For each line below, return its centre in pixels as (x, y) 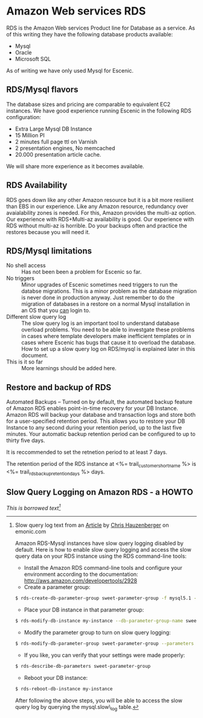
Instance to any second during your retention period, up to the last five (94, 428)
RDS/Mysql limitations (49, 251)
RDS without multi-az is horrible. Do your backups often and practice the (97, 226)
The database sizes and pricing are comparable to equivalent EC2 (89, 104)
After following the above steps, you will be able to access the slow (99, 700)
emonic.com (31, 532)
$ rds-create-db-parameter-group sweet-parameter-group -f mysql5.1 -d (107, 598)
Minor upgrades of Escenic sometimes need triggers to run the (100, 285)
